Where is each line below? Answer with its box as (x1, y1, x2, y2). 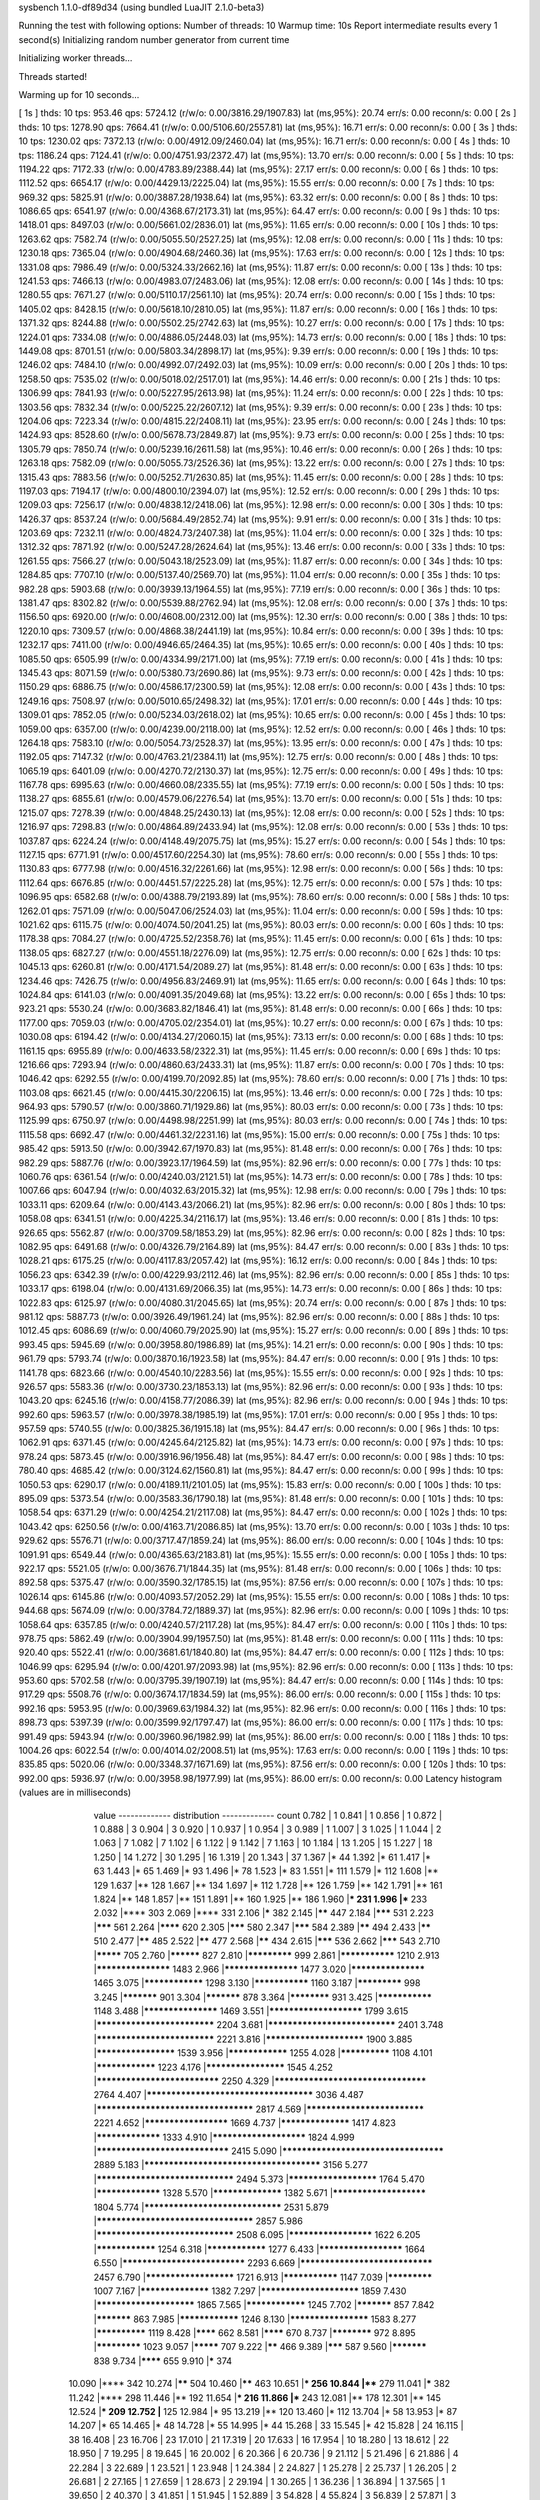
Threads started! (18, 70, 88, 82)
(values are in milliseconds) (18, 1786, 132, 1799)
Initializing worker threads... (18, 52, 133, 64)
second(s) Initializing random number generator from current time (18, 33, 290, 45)
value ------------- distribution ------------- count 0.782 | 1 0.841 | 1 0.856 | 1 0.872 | (93, 1809, 443, 1821)
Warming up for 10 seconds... (18, 88, 140, 100)
